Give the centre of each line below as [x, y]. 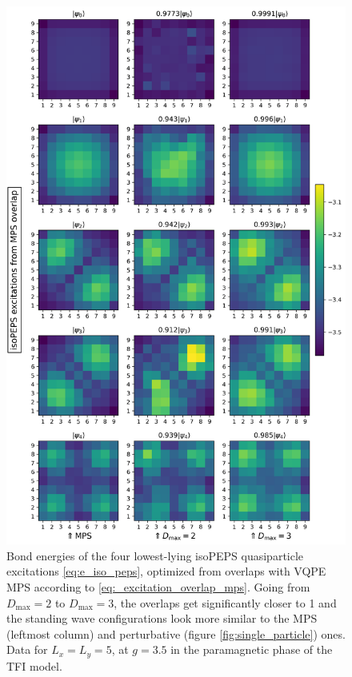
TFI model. [34, 665]
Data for [27, 649]
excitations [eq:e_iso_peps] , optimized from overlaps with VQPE [166, 571]
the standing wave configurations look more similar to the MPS [162, 618]
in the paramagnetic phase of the [252, 649]
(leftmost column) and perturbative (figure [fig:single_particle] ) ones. [176, 633]
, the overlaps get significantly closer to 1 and [225, 602]
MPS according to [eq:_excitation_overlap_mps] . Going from [158, 586]
